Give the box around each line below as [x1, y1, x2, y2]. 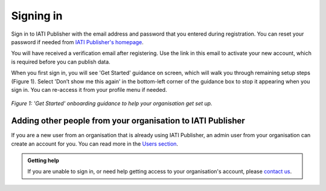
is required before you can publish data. [11, 58, 111, 65]
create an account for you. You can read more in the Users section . [11, 140, 178, 147]
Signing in [11, 9, 63, 22]
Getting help [27, 157, 60, 164]
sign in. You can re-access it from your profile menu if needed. [11, 86, 167, 93]
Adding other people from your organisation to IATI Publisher [11, 115, 246, 126]
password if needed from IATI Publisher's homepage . [11, 38, 144, 45]
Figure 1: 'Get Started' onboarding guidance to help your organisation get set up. [11, 100, 213, 107]
